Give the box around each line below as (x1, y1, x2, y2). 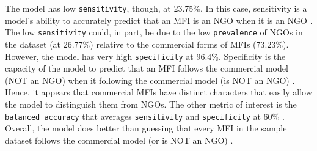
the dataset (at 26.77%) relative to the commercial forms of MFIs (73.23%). (5, 37, 289, 50)
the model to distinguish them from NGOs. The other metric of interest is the (5, 97, 297, 110)
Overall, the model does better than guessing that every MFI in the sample (5, 122, 287, 134)
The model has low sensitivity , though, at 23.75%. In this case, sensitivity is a (5, 2, 307, 14)
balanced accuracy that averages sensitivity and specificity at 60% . (5, 109, 285, 122)
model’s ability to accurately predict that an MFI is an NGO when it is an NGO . (5, 13, 313, 26)
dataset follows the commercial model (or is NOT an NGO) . (5, 133, 233, 146)
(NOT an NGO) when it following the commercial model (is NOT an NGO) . (5, 73, 295, 86)
